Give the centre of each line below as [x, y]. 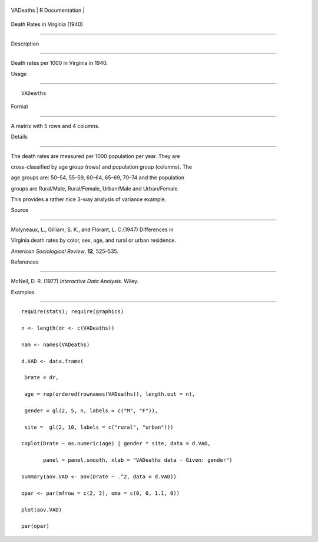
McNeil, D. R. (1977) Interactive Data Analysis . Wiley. [75, 281]
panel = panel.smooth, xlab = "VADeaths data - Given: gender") [138, 460]
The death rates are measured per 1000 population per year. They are [95, 156]
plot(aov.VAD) [42, 510]
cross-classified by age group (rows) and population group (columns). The [102, 167]
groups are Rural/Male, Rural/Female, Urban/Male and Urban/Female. [95, 188]
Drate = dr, [42, 378]
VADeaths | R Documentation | [48, 10]
